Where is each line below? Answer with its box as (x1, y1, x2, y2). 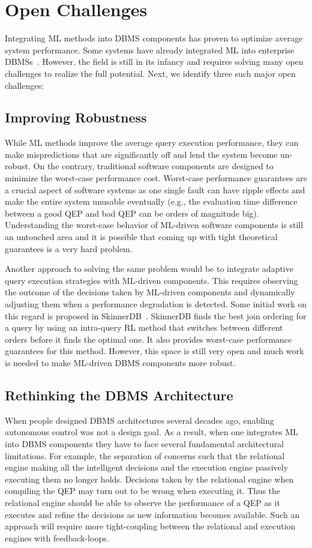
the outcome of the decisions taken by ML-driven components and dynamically (5, 286, 295, 298)
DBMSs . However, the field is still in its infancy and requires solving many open (5, 55, 304, 68)
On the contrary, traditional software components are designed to (33, 160, 274, 172)
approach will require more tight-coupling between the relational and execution (5, 520, 296, 532)
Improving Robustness (5, 108, 147, 127)
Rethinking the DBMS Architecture (5, 385, 233, 404)
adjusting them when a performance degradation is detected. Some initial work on (5, 298, 307, 310)
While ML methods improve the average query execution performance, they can (5, 136, 299, 149)
